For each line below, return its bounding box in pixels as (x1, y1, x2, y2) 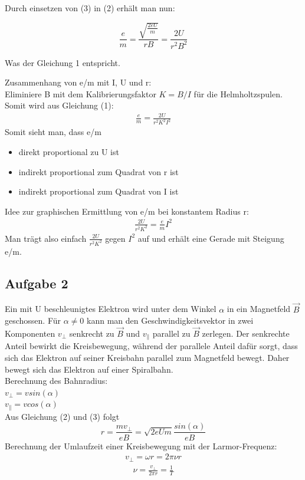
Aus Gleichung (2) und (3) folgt (5, 410, 120, 422)
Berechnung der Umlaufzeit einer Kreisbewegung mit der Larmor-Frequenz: (5, 439, 277, 452)
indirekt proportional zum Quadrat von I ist (18, 185, 179, 198)
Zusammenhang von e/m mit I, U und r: (5, 76, 152, 88)
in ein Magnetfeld (227, 303, 291, 315)
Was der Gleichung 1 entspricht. (5, 56, 120, 68)
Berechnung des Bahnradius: (5, 374, 108, 387)
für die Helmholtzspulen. (194, 87, 283, 100)
